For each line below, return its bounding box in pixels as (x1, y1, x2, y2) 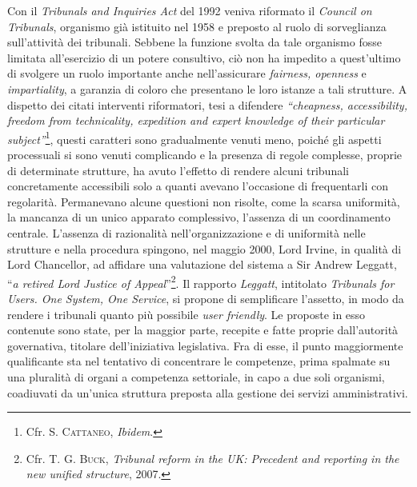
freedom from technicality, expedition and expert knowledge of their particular (7, 112, 385, 129)
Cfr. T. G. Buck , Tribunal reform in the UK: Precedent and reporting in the (26, 449, 399, 466)
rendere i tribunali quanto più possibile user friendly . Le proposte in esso (7, 305, 366, 322)
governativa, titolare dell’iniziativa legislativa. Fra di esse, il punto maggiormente (7, 337, 403, 353)
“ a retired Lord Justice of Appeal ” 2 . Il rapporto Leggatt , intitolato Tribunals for (7, 272, 395, 291)
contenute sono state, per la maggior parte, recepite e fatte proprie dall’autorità (7, 321, 399, 338)
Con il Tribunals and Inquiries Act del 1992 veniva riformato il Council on (7, 2, 372, 18)
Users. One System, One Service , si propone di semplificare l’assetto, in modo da (7, 290, 404, 306)
